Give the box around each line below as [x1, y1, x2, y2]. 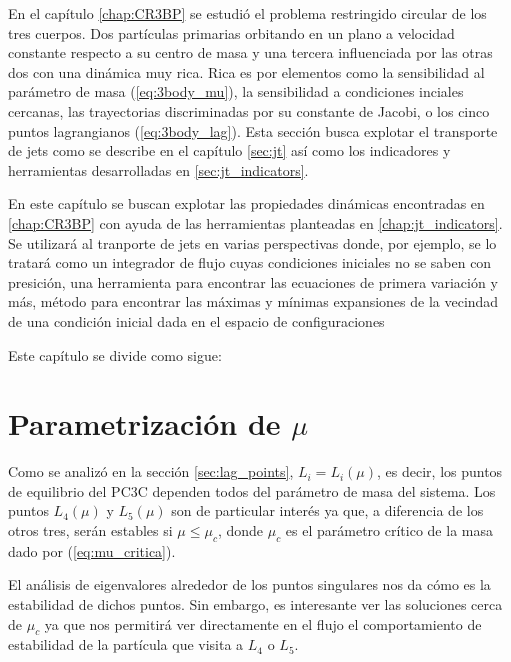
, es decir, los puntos [377, 461, 503, 482]
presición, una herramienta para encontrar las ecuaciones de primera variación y [8, 271, 498, 292]
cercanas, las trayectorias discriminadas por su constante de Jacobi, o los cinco [8, 100, 490, 121]
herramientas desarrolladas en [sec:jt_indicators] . [8, 159, 309, 180]
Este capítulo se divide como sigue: [8, 344, 222, 365]
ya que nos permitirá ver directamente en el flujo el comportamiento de [44, 613, 482, 634]
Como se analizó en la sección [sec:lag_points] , [8, 461, 294, 482]
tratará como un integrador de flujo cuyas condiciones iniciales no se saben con [8, 252, 492, 273]
